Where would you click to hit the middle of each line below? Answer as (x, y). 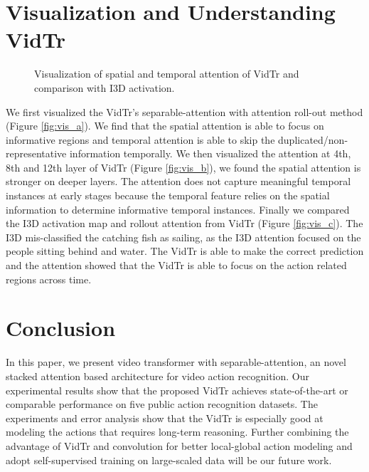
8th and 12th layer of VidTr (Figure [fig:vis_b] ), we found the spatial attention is (183, 167)
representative (36, 153)
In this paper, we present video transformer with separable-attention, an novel (176, 362)
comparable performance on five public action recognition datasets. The (162, 404)
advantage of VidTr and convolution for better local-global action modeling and (179, 445)
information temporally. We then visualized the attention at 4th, (210, 153)
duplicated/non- (313, 139)
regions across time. (49, 279)
